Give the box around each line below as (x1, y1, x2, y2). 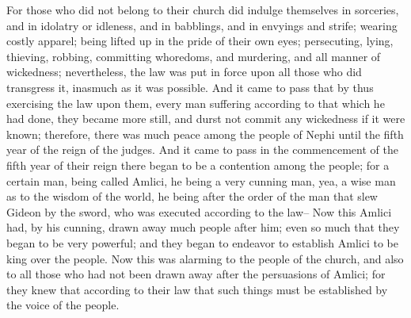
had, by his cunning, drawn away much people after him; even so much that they (6, 219, 400, 236)
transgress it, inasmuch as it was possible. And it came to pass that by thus (6, 79, 374, 95)
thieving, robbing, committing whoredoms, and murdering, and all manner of (6, 48, 381, 64)
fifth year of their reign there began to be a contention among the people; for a (6, 156, 390, 173)
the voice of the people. (6, 297, 120, 313)
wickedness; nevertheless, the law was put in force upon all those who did (6, 63, 362, 80)
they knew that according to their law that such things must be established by (6, 281, 388, 297)
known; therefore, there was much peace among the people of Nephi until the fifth (6, 125, 404, 142)
